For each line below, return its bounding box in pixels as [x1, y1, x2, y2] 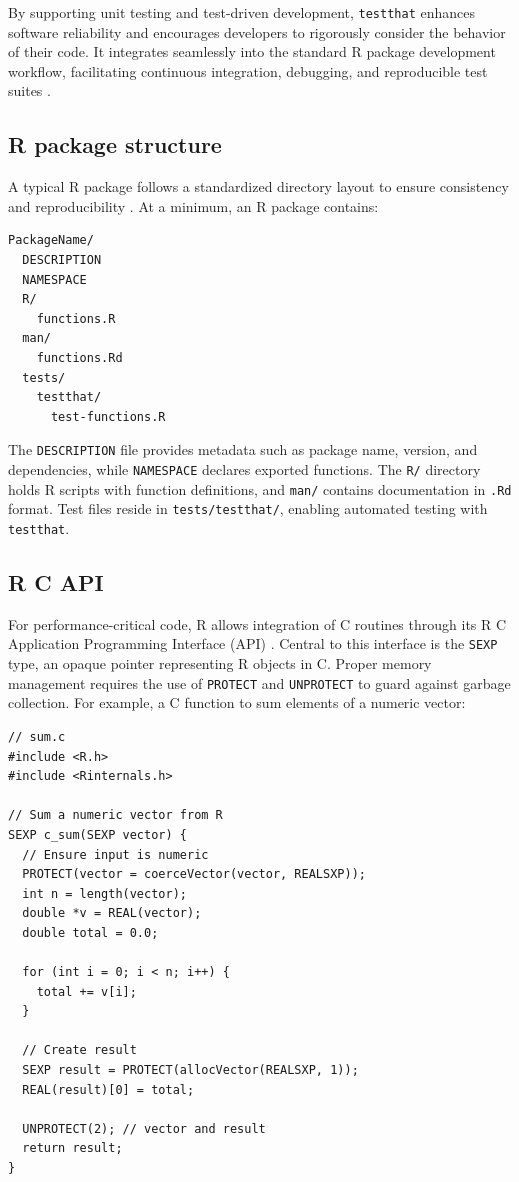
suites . [8, 80, 51, 101]
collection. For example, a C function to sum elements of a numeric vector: [8, 692, 466, 713]
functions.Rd [36, 350, 123, 365]
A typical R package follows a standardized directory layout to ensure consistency [8, 176, 509, 197]
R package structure [8, 129, 222, 160]
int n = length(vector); [22, 886, 187, 901]
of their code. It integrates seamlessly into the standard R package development [8, 41, 496, 62]
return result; [22, 1141, 123, 1156]
